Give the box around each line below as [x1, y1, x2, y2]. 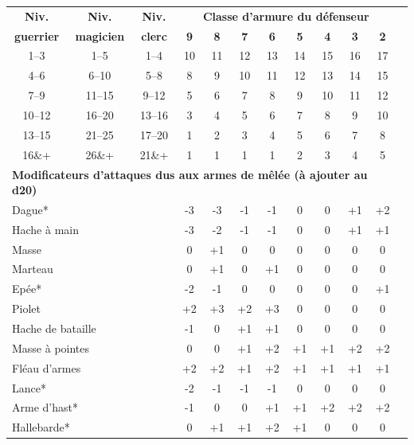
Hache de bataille [12, 320, 96, 336]
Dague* [12, 201, 49, 217]
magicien [75, 27, 125, 44]
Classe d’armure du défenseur [202, 7, 369, 24]
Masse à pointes [12, 339, 90, 356]
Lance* [12, 379, 46, 396]
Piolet [12, 300, 41, 317]
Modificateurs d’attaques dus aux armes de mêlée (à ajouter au [12, 166, 368, 182]
